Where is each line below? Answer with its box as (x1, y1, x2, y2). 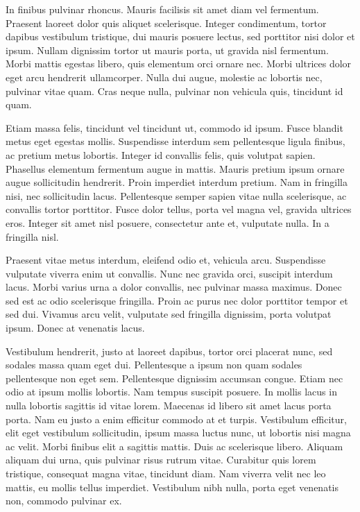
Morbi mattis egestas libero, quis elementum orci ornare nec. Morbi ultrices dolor (6, 56, 352, 71)
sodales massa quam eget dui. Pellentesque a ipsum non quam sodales (6, 357, 302, 372)
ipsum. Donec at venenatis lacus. (6, 321, 145, 335)
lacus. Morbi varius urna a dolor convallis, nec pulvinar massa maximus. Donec (6, 280, 342, 294)
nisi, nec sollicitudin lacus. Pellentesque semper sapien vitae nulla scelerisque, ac (6, 188, 347, 203)
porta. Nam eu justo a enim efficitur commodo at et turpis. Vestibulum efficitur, (6, 411, 347, 426)
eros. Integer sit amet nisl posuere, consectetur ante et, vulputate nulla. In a (6, 215, 329, 230)
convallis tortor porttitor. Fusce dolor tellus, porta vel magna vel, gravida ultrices (6, 202, 352, 216)
